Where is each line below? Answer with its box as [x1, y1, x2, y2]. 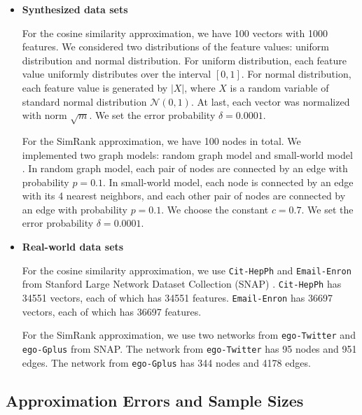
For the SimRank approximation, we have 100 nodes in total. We [22, 133, 301, 148]
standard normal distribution [22, 94, 147, 108]
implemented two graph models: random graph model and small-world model [22, 147, 353, 162]
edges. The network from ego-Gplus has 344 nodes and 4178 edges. [22, 355, 311, 370]
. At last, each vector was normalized [190, 94, 350, 108]
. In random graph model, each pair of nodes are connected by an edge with [22, 161, 348, 176]
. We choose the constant [161, 202, 269, 216]
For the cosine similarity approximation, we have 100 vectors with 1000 [22, 25, 328, 40]
